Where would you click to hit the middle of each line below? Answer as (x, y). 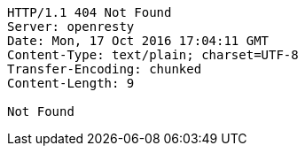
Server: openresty (71, 27)
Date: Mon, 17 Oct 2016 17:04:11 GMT (138, 41)
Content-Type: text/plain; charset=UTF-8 (153, 55)
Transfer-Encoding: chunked (105, 69)
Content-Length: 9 (71, 83)
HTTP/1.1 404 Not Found (90, 12)
